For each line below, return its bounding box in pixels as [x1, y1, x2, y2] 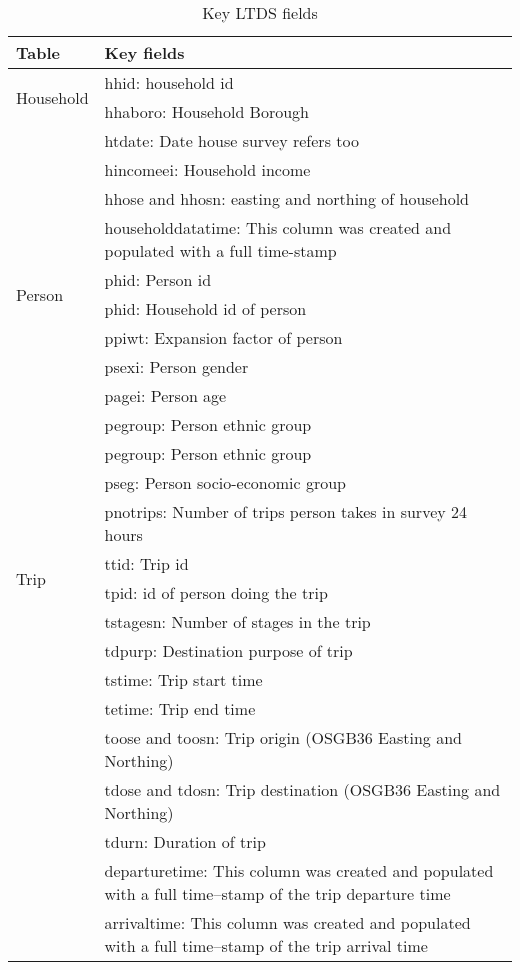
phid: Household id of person [104, 297, 307, 320]
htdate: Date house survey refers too [104, 129, 359, 152]
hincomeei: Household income [104, 158, 311, 181]
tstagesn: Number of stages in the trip [104, 610, 371, 633]
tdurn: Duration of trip [104, 830, 266, 853]
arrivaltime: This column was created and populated [104, 911, 471, 934]
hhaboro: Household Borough [104, 100, 309, 123]
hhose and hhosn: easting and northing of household [104, 187, 470, 210]
